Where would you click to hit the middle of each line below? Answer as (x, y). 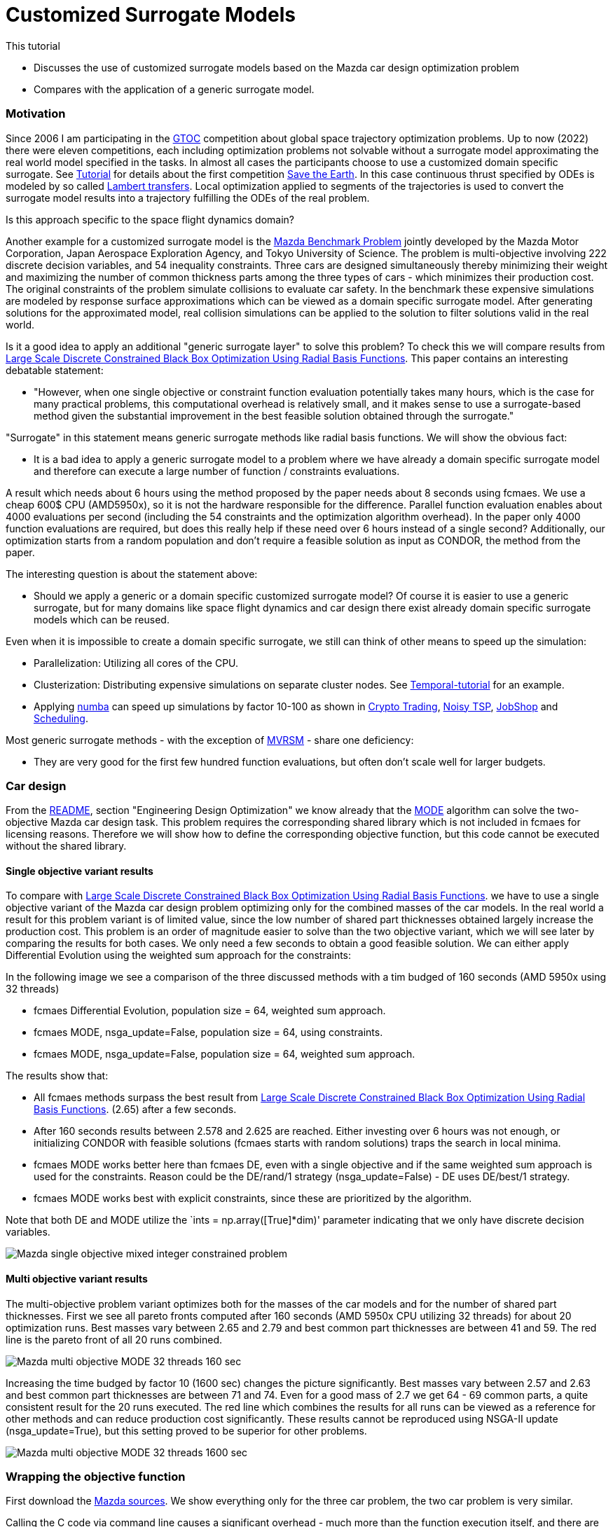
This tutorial (33, 46)
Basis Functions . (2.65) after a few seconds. (135, 1110)
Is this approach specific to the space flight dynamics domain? (150, 219)
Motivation (36, 114)
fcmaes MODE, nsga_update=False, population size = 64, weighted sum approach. (225, 1054)
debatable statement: (55, 370)
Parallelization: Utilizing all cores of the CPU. (136, 663)
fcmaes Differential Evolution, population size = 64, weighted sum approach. (210, 1011)
